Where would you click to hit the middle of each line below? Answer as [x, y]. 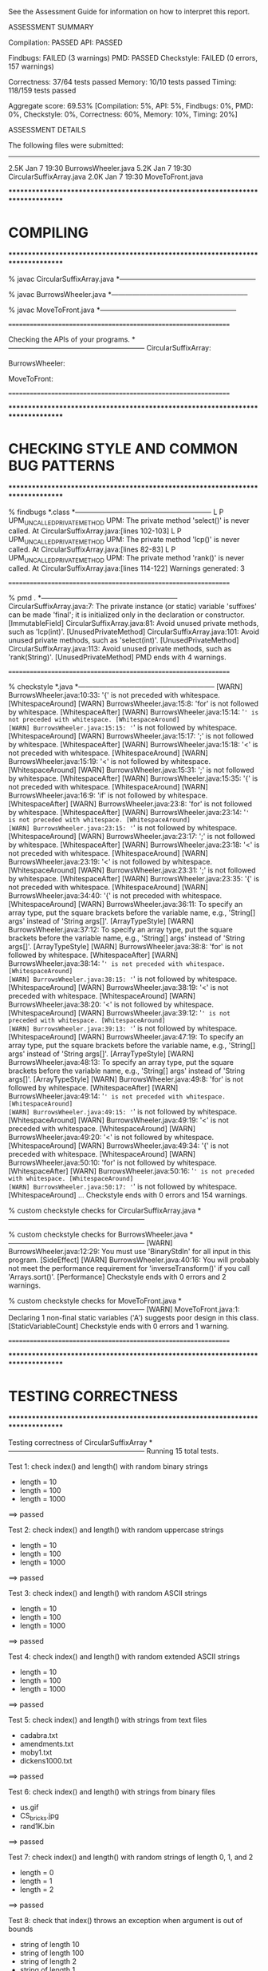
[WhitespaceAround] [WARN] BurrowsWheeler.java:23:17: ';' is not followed [132, 837]
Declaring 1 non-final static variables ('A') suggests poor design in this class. [134, 1318]
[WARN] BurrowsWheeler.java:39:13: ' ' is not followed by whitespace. [123, 1028]
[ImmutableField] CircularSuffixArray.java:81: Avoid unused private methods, [134, 623]
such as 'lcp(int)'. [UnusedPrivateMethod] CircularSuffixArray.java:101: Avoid [134, 632]
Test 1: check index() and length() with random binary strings [108, 1466]
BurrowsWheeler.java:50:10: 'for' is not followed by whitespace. [112, 1163]
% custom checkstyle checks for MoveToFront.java [93, 1301]
